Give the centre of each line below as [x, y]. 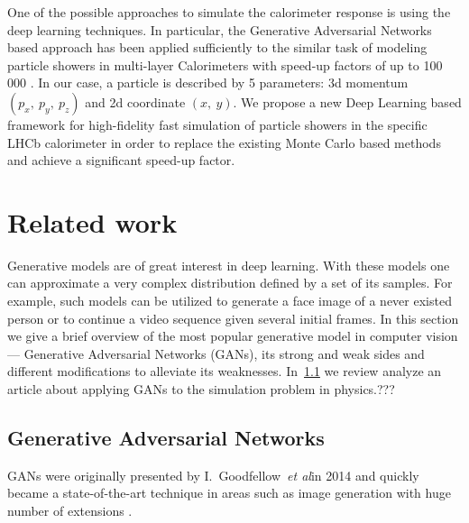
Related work [92, 221]
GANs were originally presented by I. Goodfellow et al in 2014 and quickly [213, 475]
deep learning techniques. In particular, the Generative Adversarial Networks [220, 29]
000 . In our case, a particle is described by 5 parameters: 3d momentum [208, 83]
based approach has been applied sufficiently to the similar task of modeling [217, 47]
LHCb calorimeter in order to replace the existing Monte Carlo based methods [224, 142]
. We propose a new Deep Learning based [347, 101]
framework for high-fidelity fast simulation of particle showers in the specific [217, 124]
